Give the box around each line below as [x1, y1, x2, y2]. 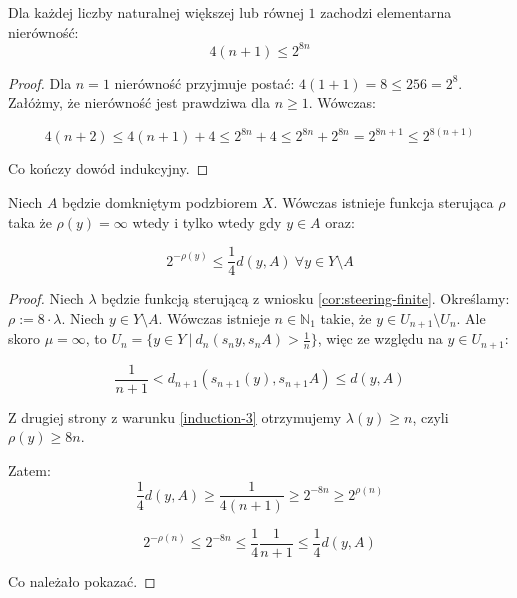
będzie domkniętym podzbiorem [62, 191, 258, 212]
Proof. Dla [8, 72, 72, 93]
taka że [8, 211, 52, 232]
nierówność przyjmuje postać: [114, 72, 295, 93]
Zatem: [8, 459, 51, 480]
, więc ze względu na [317, 328, 443, 349]
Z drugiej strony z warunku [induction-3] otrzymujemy [8, 406, 342, 427]
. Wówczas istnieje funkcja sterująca [273, 191, 494, 212]
